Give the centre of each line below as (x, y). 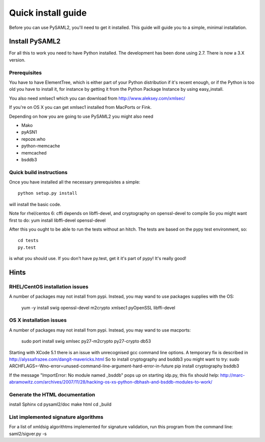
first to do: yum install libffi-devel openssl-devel (57, 220)
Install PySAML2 (35, 41)
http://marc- (233, 375)
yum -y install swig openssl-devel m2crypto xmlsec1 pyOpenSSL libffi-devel (98, 308)
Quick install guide (48, 13)
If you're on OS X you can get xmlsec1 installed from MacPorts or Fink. (80, 107)
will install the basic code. (35, 204)
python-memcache (41, 146)
